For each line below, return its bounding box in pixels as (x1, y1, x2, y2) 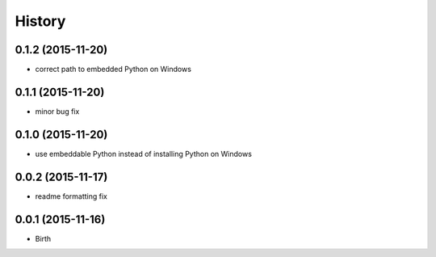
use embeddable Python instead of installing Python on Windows (35, 149, 252, 158)
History (15, 12, 66, 30)
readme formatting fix (35, 191, 108, 201)
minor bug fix (35, 106, 80, 116)
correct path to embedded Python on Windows (35, 65, 191, 74)
